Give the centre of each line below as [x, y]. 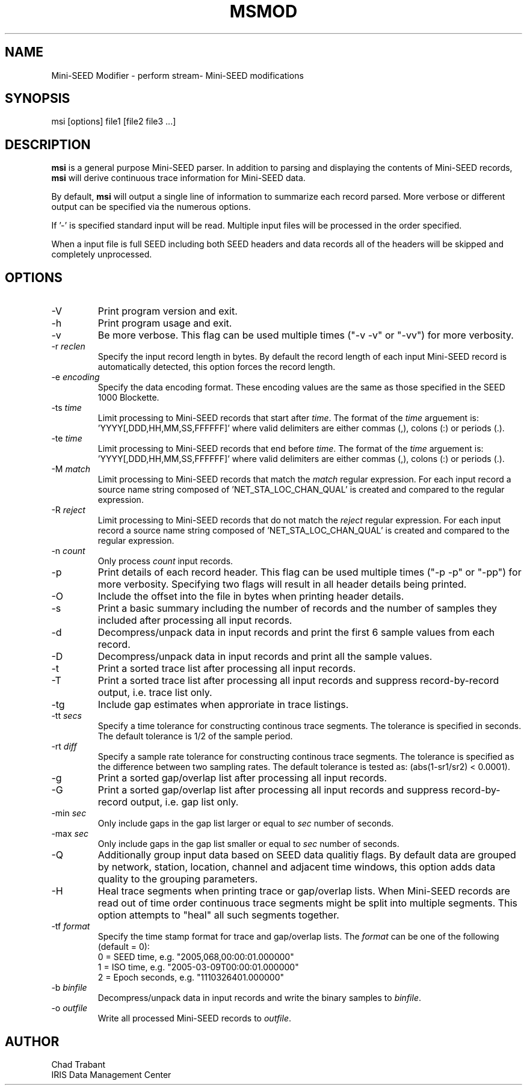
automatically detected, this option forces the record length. [217, 367]
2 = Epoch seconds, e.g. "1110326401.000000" [191, 978]
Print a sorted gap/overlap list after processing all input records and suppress [273, 790]
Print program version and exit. [168, 311]
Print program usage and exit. [165, 323]
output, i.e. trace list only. [155, 693]
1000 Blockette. [128, 398]
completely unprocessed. [102, 254]
